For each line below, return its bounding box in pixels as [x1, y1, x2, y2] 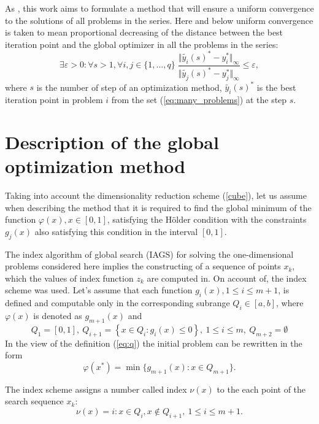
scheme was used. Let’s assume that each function [5, 283, 193, 296]
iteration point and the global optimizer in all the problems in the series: [5, 37, 279, 50]
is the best [256, 80, 296, 93]
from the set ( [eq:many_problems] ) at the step [111, 93, 287, 106]
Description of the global [5, 129, 219, 154]
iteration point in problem [5, 93, 103, 106]
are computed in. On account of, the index [147, 271, 307, 284]
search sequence [5, 395, 64, 407]
